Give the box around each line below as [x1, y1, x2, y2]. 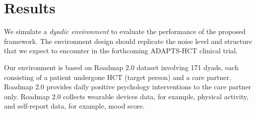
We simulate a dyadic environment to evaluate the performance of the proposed [4, 26, 246, 37]
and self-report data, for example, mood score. [4, 101, 145, 111]
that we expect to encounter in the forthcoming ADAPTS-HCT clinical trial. [4, 45, 238, 56]
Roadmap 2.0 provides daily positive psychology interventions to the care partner [4, 81, 252, 92]
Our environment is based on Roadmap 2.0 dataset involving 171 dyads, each [4, 62, 239, 72]
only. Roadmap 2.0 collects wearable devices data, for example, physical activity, [4, 91, 249, 101]
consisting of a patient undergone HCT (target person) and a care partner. [4, 72, 231, 82]
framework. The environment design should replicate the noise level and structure [4, 36, 252, 46]
